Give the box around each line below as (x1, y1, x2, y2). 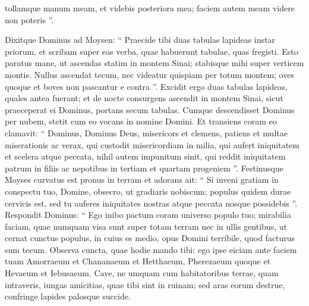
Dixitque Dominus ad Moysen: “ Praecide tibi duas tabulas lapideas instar (5, 33, 275, 46)
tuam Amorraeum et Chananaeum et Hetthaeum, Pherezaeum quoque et (5, 255, 271, 267)
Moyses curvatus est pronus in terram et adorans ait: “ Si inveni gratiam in (5, 173, 279, 186)
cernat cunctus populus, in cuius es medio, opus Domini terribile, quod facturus (5, 232, 295, 244)
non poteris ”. (5, 13, 54, 26)
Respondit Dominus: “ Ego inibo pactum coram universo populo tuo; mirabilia (5, 208, 291, 221)
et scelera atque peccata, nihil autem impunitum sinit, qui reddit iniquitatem (5, 150, 286, 163)
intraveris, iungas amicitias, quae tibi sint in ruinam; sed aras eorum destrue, (5, 278, 285, 291)
